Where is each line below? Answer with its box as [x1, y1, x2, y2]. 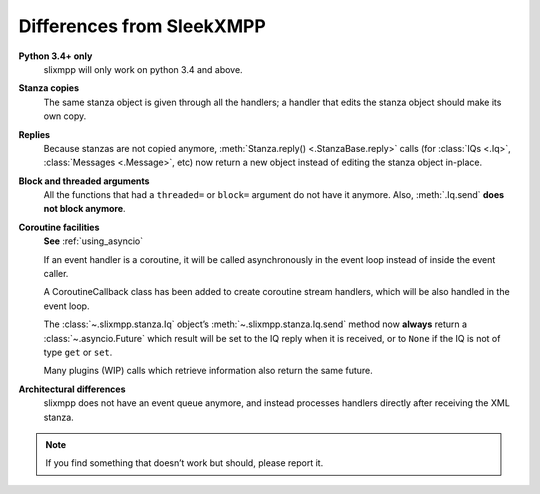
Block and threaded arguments [18, 175, 150, 187]
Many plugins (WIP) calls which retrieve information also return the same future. [43, 365, 374, 377]
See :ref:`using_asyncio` [43, 235, 144, 247]
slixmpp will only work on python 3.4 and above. [43, 63, 244, 75]
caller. [43, 268, 69, 280]
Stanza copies [18, 82, 80, 94]
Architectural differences [18, 383, 126, 395]
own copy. [43, 110, 87, 122]
